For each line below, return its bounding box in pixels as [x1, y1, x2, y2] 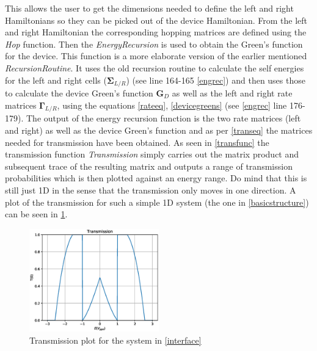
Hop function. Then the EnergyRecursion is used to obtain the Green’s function [5, 37, 303, 50]
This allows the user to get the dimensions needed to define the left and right [5, 2, 294, 14]
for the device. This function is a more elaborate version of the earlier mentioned [5, 49, 307, 62]
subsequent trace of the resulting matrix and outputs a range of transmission [5, 159, 293, 172]
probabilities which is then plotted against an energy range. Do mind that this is [5, 172, 307, 184]
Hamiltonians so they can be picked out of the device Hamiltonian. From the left [5, 13, 308, 26]
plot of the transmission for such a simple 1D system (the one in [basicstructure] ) [5, 195, 309, 208]
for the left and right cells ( [5, 73, 107, 86]
